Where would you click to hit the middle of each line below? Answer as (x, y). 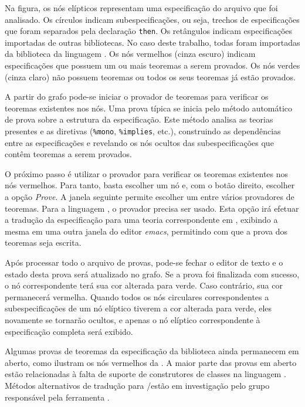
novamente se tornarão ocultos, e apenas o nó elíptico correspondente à (133, 319)
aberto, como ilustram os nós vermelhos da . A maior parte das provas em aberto (151, 362)
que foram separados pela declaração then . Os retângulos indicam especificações (149, 31)
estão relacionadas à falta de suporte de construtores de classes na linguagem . (145, 374)
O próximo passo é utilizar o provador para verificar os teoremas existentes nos (147, 173)
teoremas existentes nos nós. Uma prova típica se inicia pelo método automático (149, 108)
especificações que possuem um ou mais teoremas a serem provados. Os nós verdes (152, 65)
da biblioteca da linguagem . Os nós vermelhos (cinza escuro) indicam (130, 54)
